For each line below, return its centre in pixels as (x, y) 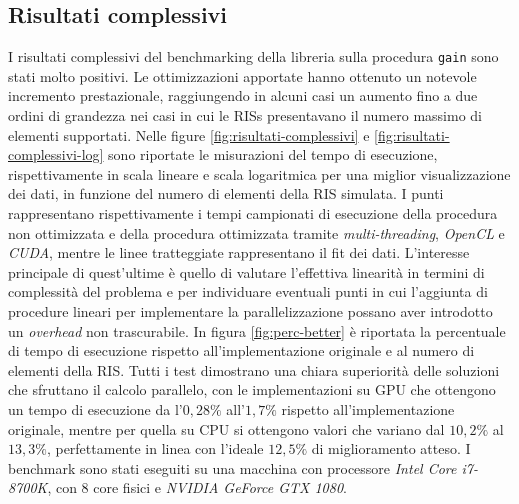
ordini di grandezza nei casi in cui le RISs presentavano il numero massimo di (245, 115)
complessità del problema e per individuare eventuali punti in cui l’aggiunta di (248, 291)
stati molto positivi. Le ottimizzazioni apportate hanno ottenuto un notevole (242, 75)
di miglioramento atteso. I (391, 448)
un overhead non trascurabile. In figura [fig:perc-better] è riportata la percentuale (257, 330)
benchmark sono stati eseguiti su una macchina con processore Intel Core (232, 467)
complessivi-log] (56, 154)
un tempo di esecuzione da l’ (95, 408)
